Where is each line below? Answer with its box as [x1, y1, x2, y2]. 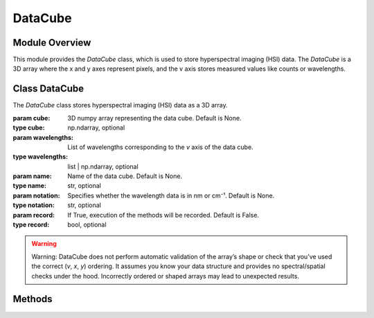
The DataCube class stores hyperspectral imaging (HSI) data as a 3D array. [12, 101, 228, 109]
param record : [12, 211, 55, 219]
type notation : [12, 201, 55, 209]
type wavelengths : [12, 152, 69, 161]
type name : [12, 182, 46, 190]
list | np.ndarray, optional [67, 162, 139, 170]
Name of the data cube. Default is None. [67, 172, 183, 180]
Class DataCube [12, 83, 84, 95]
